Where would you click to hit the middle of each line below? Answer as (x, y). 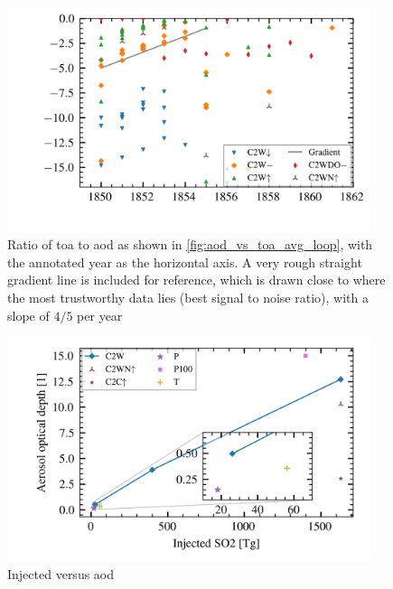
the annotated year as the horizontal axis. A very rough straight (185, 262)
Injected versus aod (61, 574)
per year (100, 315)
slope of (28, 315)
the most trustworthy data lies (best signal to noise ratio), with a (188, 297)
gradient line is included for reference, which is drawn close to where (196, 280)
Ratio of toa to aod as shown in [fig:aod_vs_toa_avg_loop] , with (190, 244)
